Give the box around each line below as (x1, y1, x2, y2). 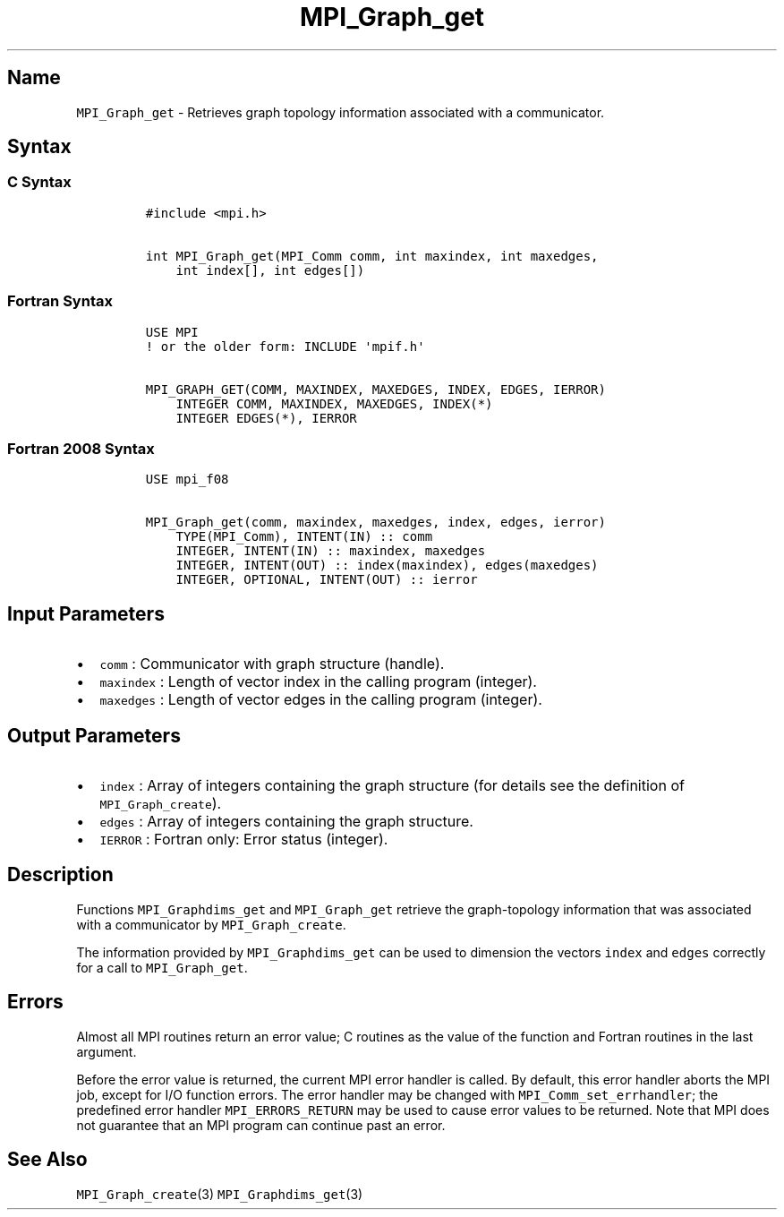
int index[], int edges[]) (175, 262, 365, 278)
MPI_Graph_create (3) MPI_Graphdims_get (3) (76, 1186, 363, 1202)
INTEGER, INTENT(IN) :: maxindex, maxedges (175, 544, 486, 559)
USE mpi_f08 (145, 472, 229, 487)
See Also (7, 1148, 88, 1171)
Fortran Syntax (7, 292, 113, 311)
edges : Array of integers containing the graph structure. (99, 812, 473, 830)
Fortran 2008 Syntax (7, 439, 155, 458)
